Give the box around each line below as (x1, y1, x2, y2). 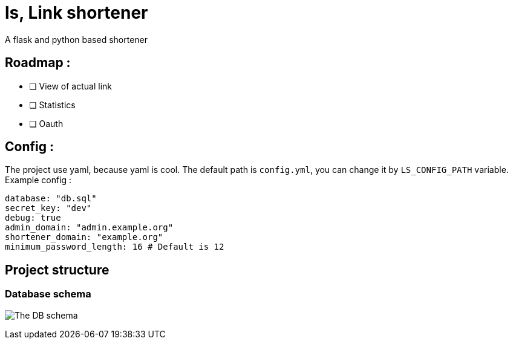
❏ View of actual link (29, 80, 112, 91)
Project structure (5, 262, 109, 277)
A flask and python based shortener (5, 34, 148, 45)
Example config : (5, 175, 72, 186)
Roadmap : (5, 55, 71, 71)
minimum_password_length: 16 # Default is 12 (5, 242, 224, 252)
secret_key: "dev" (5, 203, 92, 213)
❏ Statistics (29, 99, 76, 110)
